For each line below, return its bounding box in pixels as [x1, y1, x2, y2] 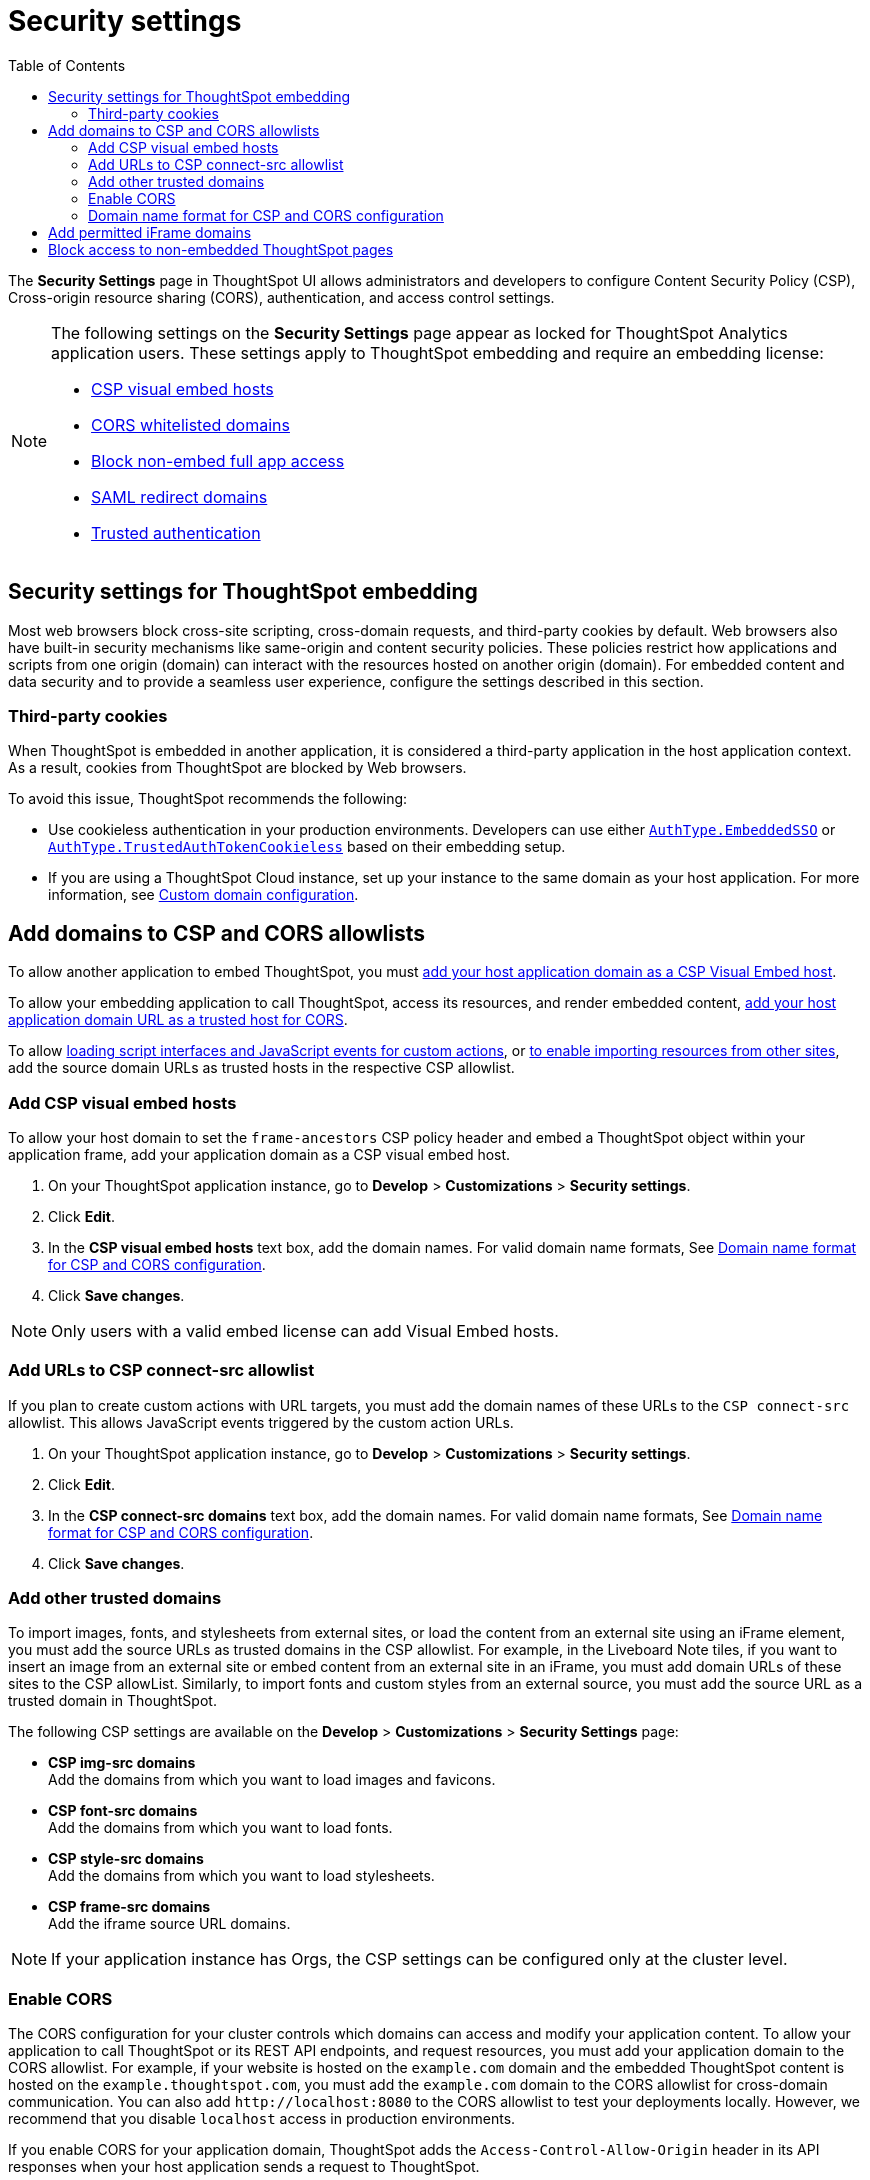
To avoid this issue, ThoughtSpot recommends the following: [8, 790, 408, 808]
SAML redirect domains [91, 486, 268, 507]
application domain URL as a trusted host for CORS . [8, 1011, 348, 1029]
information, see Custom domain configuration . [48, 886, 359, 904]
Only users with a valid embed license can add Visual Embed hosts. [51, 1320, 559, 1341]
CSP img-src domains [48, 1754, 196, 1772]
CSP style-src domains [48, 1850, 204, 1868]
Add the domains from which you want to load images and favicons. [48, 1771, 496, 1789]
